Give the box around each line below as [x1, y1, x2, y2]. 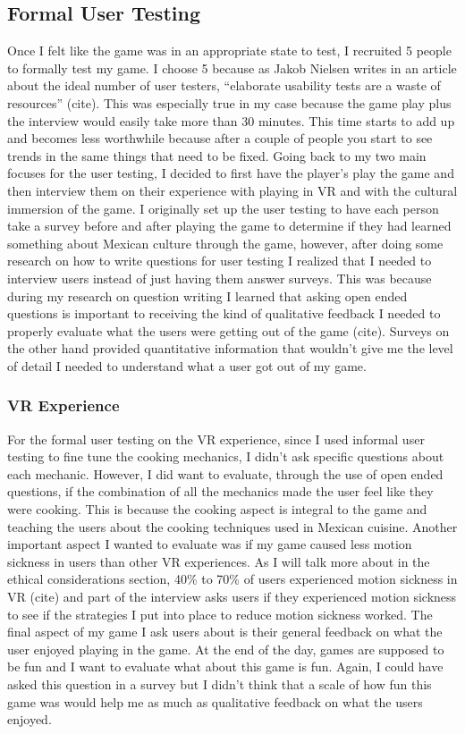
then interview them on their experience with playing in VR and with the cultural [7, 181, 458, 199]
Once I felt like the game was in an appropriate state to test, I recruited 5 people [7, 41, 452, 60]
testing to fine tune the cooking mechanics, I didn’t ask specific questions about [7, 447, 444, 466]
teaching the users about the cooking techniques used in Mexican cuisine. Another [7, 517, 458, 536]
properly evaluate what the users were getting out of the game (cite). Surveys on [7, 321, 450, 340]
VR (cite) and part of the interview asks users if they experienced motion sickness [7, 587, 457, 606]
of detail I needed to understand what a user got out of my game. [7, 356, 367, 375]
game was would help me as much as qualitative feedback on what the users [7, 692, 423, 711]
